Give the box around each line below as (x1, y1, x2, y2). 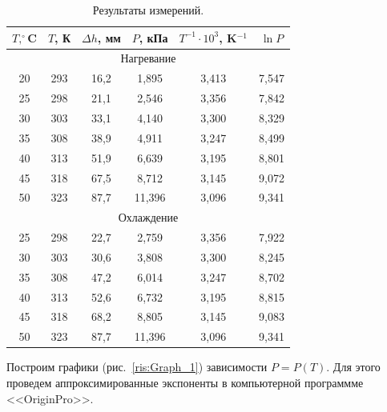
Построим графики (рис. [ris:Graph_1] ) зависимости (6, 358, 268, 375)
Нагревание (120, 50, 176, 66)
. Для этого (326, 358, 381, 375)
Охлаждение (118, 209, 179, 226)
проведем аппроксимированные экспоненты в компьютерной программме (6, 374, 364, 390)
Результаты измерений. (92, 2, 204, 18)
